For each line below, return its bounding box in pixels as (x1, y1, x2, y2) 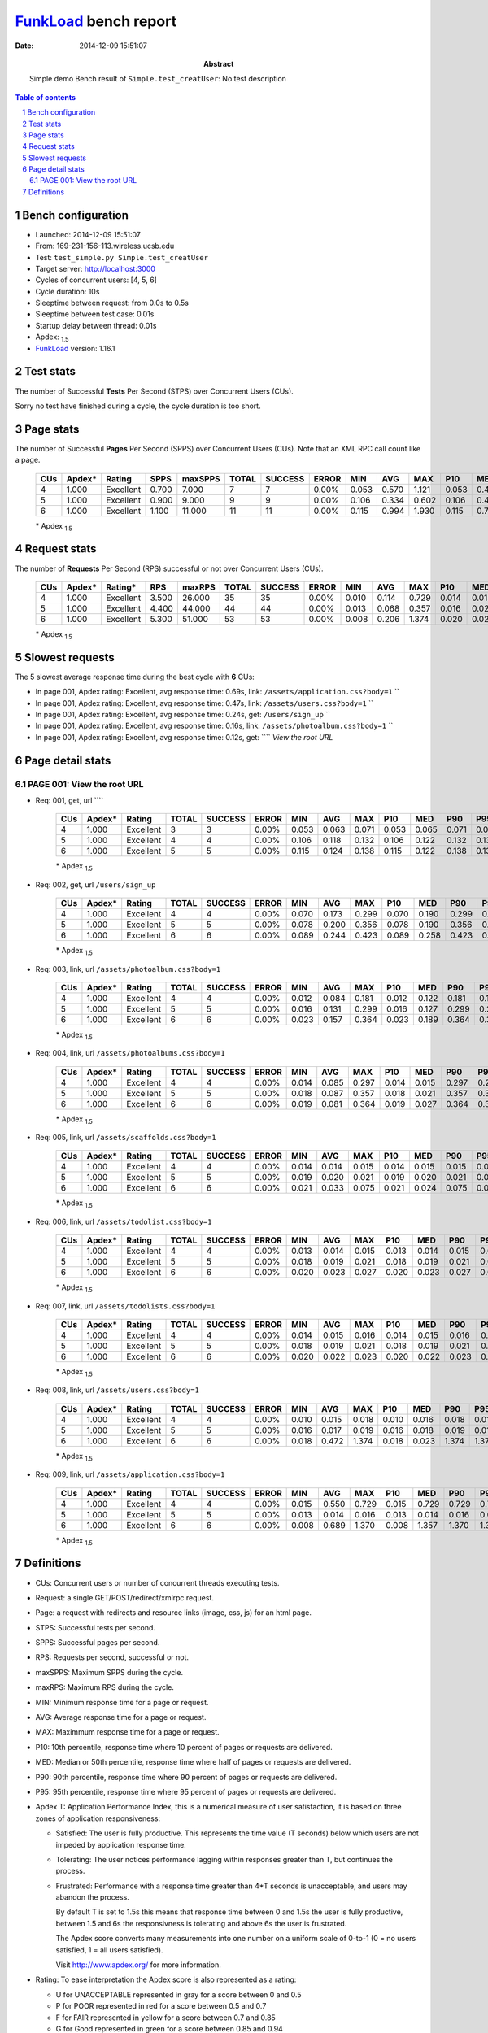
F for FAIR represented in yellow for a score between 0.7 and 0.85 (55, 2013, 276, 2022)
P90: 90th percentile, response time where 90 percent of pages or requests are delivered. (35, 1772, 338, 1782)
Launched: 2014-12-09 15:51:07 (35, 229, 142, 239)
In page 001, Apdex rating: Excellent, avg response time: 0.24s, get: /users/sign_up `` (35, 710, 331, 720)
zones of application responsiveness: (35, 1813, 161, 1823)
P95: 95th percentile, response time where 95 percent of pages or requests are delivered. (35, 1787, 337, 1796)
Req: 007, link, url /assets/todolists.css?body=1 (35, 1301, 216, 1311)
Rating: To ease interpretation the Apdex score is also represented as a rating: (35, 1974, 297, 1984)
